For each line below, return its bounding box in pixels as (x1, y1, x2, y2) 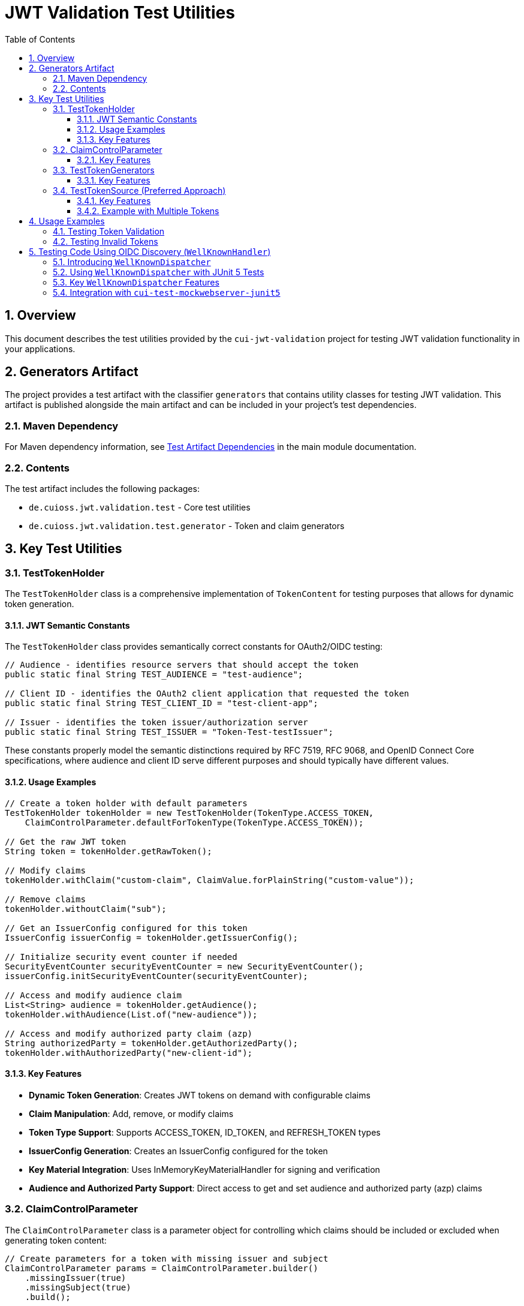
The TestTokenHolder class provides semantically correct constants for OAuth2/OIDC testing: (5, 641, 383, 652)
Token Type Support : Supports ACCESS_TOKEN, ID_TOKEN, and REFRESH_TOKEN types (29, 1127, 381, 1137)
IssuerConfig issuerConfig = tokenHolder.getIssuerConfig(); (5, 932, 298, 942)
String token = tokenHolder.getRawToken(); (5, 846, 212, 856)
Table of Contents (5, 34, 76, 44)
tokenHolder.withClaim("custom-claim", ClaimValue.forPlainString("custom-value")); (5, 875, 414, 885)
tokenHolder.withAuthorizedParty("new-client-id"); (5, 1047, 253, 1058)
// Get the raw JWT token (5, 836, 127, 846)
